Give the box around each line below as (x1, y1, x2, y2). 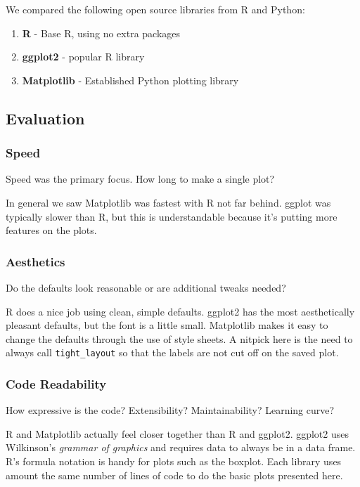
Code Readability (6, 375, 107, 392)
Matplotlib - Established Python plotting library (22, 72, 239, 87)
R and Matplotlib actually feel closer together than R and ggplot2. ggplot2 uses (6, 426, 349, 441)
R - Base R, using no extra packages (22, 25, 181, 40)
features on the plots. (6, 223, 97, 238)
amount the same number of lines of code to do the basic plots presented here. (6, 467, 343, 482)
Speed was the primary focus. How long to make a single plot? (6, 171, 275, 186)
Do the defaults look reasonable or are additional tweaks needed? (6, 280, 286, 294)
